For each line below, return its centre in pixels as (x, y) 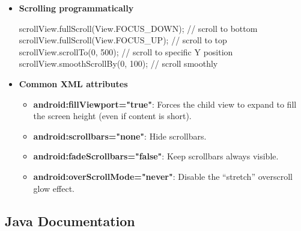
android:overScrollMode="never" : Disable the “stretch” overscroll (163, 176)
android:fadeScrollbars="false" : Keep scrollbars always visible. (156, 156)
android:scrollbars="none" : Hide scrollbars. (120, 136)
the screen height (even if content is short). (112, 116)
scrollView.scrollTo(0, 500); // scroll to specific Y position (126, 51)
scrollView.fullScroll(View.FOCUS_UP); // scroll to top (123, 40)
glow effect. (54, 188)
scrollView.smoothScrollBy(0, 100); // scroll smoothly (118, 63)
